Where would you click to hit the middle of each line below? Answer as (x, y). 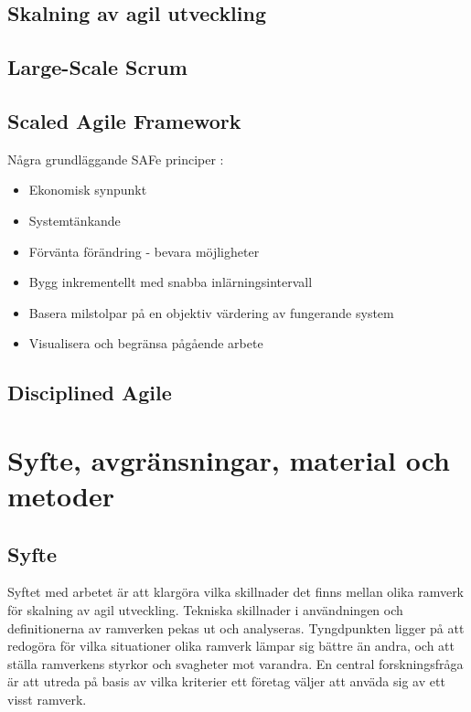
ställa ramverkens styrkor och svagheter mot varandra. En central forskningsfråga (235, 663)
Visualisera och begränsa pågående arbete (146, 343)
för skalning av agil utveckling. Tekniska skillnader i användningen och (205, 610)
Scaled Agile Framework (124, 120)
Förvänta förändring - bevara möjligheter (144, 251)
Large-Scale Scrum (97, 67)
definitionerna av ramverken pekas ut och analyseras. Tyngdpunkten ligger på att (236, 627)
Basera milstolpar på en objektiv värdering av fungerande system (211, 312)
